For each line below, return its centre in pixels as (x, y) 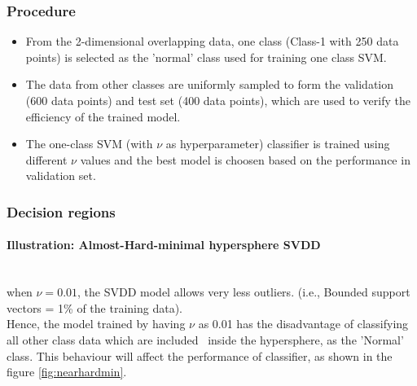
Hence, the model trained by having (96, 324)
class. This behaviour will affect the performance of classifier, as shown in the (200, 355)
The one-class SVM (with (89, 144)
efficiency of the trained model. (103, 116)
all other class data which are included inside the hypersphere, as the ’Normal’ (205, 339)
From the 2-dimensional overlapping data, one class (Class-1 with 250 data (212, 41)
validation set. (61, 175)
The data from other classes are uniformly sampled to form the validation (210, 84)
